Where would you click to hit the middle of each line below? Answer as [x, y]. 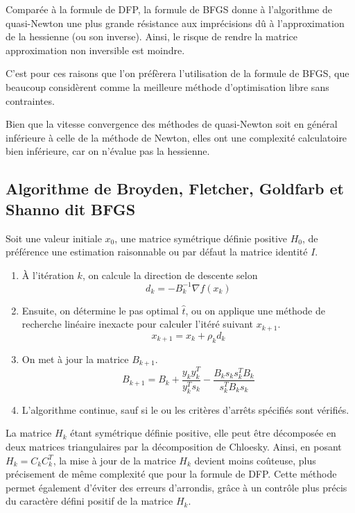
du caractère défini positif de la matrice [89, 501]
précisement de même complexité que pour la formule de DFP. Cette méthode [171, 474]
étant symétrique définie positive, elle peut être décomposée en [203, 433]
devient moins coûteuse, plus [255, 460]
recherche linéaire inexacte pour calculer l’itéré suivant [137, 324]
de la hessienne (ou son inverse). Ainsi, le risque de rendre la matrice [152, 36]
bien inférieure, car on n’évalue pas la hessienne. [108, 151]
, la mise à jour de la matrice [114, 460]
